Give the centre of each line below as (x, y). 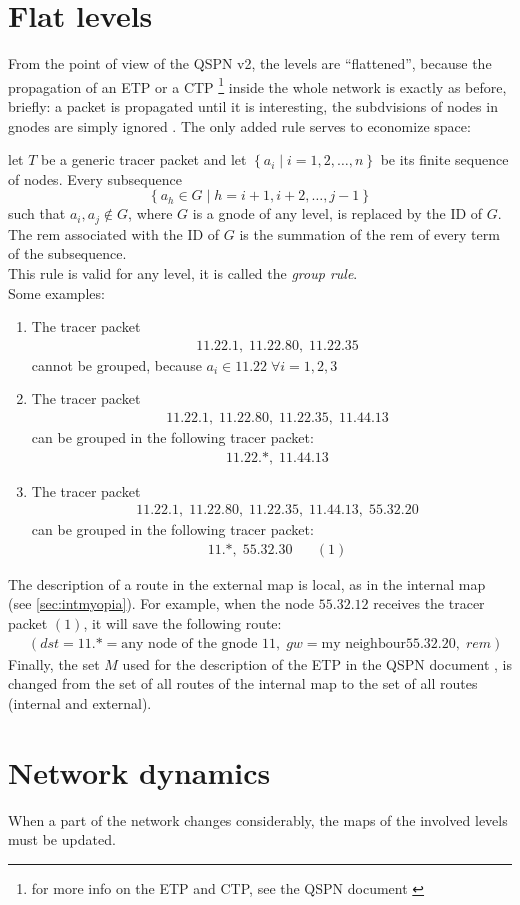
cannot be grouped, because (116, 364)
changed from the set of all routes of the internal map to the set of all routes (243, 683)
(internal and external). (80, 702)
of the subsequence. (67, 253)
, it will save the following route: (182, 623)
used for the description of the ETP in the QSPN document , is (317, 663)
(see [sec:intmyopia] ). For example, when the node (161, 603)
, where (150, 213)
